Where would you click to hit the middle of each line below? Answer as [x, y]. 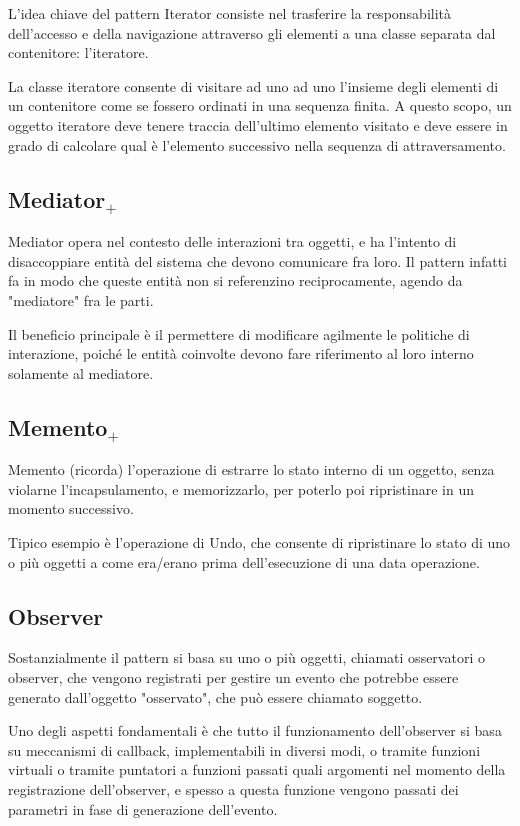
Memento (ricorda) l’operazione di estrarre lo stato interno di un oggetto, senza [251, 469]
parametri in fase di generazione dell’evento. [143, 808]
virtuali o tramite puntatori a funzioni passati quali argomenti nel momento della [257, 769]
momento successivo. [71, 508]
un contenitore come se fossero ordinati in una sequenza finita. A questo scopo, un [260, 105]
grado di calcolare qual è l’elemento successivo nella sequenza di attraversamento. [257, 144]
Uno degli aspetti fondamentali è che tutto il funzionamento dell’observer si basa [255, 730]
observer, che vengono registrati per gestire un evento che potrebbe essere [233, 677]
